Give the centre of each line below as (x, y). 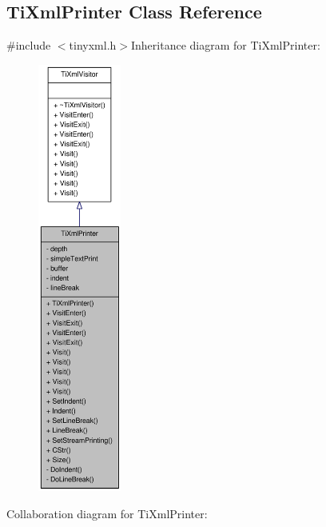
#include (29, 45)
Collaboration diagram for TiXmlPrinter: (107, 513)
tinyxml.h (93, 45)
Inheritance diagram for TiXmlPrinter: (225, 45)
